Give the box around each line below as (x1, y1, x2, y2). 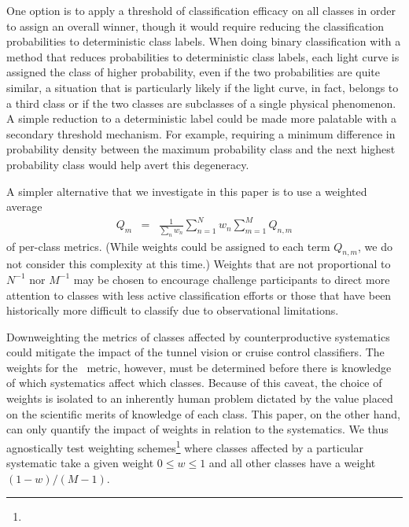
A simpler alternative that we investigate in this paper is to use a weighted (6, 182, 367, 199)
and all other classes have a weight (208, 455, 376, 471)
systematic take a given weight (6, 455, 154, 471)
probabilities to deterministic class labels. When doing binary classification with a (6, 33, 401, 50)
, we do (357, 238, 392, 254)
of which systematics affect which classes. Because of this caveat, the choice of (6, 374, 382, 391)
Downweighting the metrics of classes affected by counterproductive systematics (6, 328, 390, 345)
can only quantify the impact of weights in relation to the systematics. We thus (6, 421, 389, 437)
